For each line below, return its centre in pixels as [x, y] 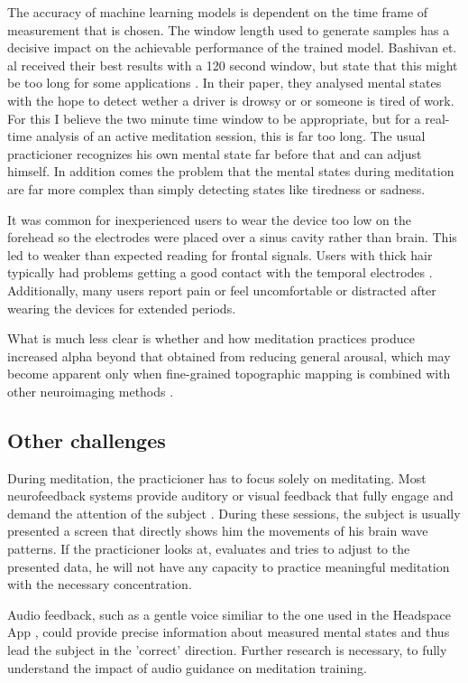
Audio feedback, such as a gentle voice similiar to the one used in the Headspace [229, 614]
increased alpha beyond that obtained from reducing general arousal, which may [229, 356]
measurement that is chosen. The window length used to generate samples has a [229, 29]
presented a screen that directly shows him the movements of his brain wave [218, 531]
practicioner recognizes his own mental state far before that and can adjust [215, 153]
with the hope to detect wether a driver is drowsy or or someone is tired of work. [231, 100]
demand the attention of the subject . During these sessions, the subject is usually [234, 513]
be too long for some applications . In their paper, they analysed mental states [225, 83]
